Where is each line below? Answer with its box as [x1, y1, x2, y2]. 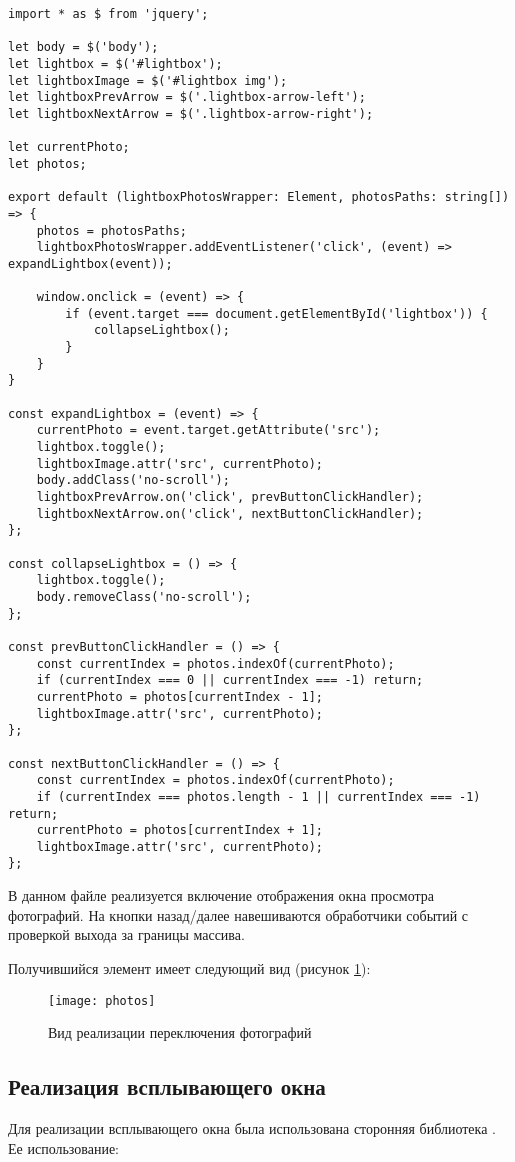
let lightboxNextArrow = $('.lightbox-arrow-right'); [8, 106, 374, 121]
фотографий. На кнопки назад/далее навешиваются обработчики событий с [8, 904, 469, 925]
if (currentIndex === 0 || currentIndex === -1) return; [36, 673, 424, 688]
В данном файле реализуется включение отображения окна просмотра [8, 885, 435, 906]
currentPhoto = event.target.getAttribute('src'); [36, 423, 381, 438]
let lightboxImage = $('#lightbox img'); [8, 73, 288, 88]
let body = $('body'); [8, 40, 159, 55]
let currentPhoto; [8, 140, 130, 155]
